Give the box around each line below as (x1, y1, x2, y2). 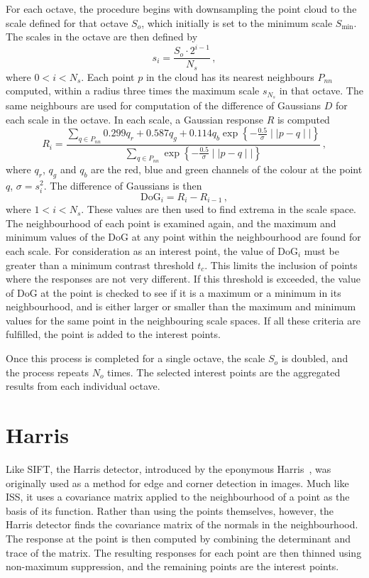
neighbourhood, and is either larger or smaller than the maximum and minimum (6, 299, 356, 314)
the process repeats (6, 364, 89, 379)
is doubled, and (281, 351, 348, 366)
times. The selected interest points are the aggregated (107, 364, 341, 379)
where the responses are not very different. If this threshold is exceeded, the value (6, 271, 360, 286)
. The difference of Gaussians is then (43, 178, 202, 192)
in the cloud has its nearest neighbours (145, 69, 314, 84)
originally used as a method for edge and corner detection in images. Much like (6, 475, 349, 490)
